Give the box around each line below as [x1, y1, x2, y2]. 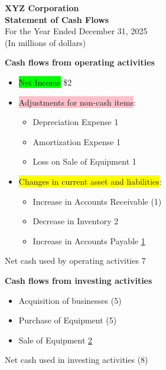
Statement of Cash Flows [5, 13, 109, 25]
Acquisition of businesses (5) [18, 294, 122, 306]
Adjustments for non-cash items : [18, 96, 136, 108]
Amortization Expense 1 [32, 135, 121, 148]
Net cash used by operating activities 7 [5, 254, 146, 267]
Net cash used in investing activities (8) [5, 353, 148, 366]
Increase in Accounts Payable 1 [32, 234, 145, 247]
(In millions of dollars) [5, 36, 86, 48]
